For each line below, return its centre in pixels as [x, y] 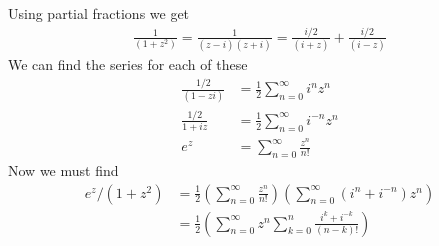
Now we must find [63, 170]
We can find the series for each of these [128, 64]
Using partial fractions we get [99, 13]
